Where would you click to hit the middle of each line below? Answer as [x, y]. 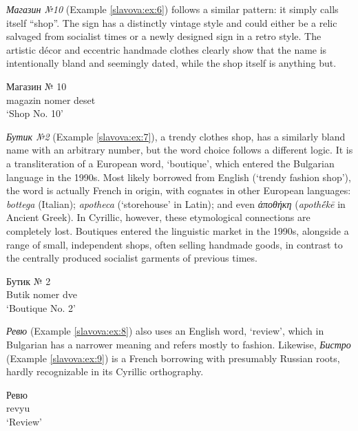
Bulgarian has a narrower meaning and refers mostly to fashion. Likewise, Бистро [179, 345]
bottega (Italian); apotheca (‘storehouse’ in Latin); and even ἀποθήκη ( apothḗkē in [176, 203]
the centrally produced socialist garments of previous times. [132, 258]
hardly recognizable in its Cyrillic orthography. [105, 371]
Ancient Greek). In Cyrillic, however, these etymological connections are [158, 217]
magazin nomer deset [51, 99]
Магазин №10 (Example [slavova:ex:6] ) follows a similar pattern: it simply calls [172, 9]
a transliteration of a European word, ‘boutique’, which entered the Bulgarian [170, 163]
